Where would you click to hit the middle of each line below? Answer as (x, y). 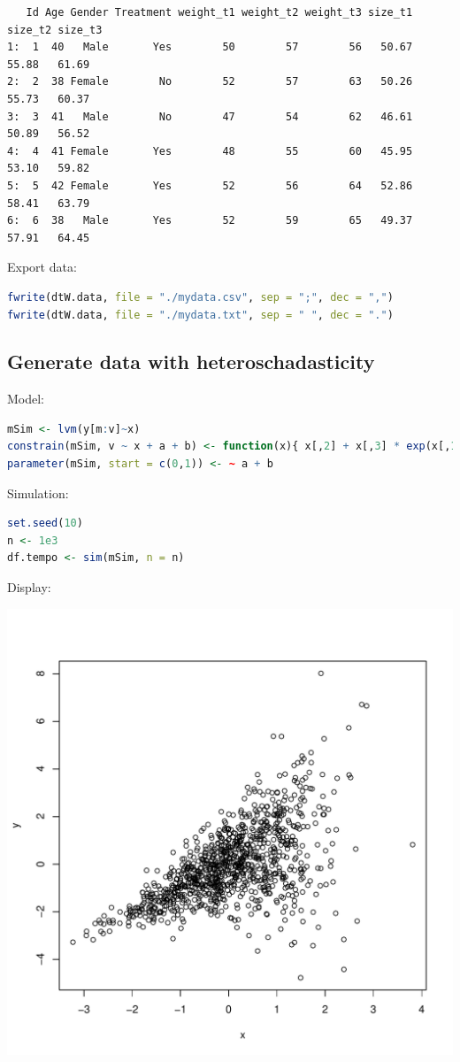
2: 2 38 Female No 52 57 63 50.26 (210, 82)
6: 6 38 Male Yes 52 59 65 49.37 (210, 221)
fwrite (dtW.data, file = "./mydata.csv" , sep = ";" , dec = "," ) (200, 297)
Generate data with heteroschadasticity (191, 362)
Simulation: (38, 493)
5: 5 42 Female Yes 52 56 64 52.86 (210, 185)
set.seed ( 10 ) (45, 523)
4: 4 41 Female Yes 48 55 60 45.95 (210, 151)
